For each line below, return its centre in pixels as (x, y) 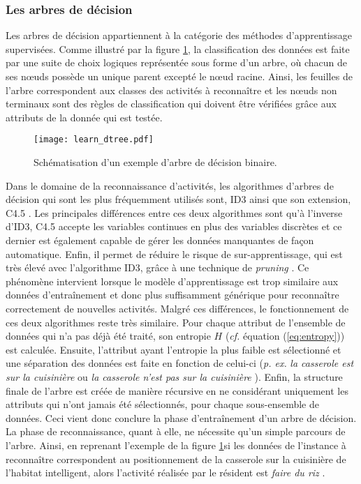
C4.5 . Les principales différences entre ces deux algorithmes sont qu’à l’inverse (174, 212)
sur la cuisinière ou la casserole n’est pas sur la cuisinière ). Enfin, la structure (174, 376)
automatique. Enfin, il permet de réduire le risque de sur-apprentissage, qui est (174, 254)
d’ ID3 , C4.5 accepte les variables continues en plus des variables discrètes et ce (174, 226)
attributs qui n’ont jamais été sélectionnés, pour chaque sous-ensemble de (162, 404)
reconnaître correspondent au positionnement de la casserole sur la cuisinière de (176, 459)
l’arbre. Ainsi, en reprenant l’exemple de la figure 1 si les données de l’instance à (176, 445)
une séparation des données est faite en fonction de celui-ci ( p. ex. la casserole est (180, 363)
